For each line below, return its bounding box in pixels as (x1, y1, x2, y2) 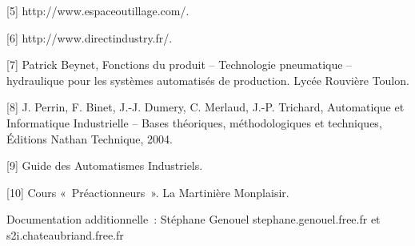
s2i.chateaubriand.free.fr (6, 226, 124, 243)
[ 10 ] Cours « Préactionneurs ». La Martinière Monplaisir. (6, 183, 289, 200)
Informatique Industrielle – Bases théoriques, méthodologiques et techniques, (6, 114, 382, 131)
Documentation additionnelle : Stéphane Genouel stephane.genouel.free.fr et (6, 211, 381, 228)
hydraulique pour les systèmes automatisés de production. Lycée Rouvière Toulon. (6, 71, 409, 88)
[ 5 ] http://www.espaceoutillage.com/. (6, 2, 190, 18)
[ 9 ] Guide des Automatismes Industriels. (6, 157, 203, 174)
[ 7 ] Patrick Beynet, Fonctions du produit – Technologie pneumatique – (6, 56, 353, 73)
